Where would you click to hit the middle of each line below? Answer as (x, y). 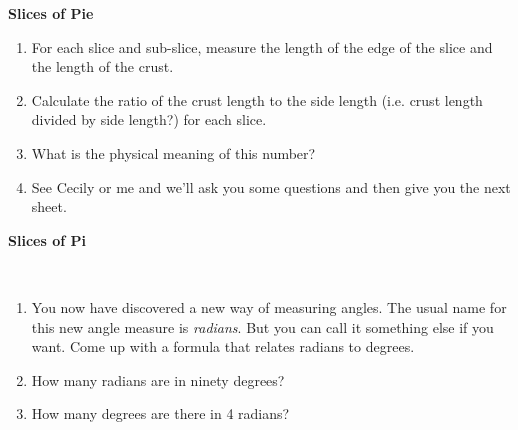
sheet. (49, 206)
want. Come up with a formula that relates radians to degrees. (223, 346)
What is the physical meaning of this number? (173, 152)
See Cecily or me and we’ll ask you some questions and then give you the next (271, 186)
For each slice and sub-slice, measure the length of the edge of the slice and (262, 46)
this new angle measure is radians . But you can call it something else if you (262, 326)
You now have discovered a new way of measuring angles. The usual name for (269, 306)
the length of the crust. (102, 66)
